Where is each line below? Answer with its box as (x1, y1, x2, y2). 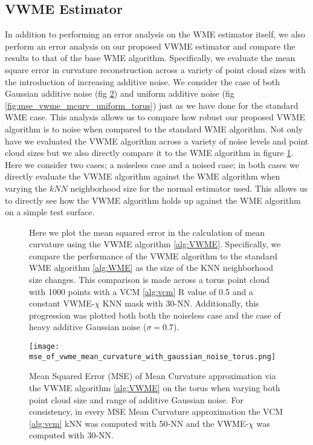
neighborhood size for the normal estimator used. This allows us (70, 181, 308, 194)
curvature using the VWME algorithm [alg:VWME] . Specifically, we (29, 238, 281, 250)
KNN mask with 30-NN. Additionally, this (102, 297, 259, 310)
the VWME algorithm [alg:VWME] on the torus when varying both (29, 381, 280, 394)
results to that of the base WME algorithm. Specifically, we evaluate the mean (5, 51, 295, 64)
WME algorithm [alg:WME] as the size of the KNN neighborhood (29, 261, 273, 274)
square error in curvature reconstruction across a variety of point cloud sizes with (5, 63, 306, 76)
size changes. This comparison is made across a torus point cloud (29, 273, 269, 286)
